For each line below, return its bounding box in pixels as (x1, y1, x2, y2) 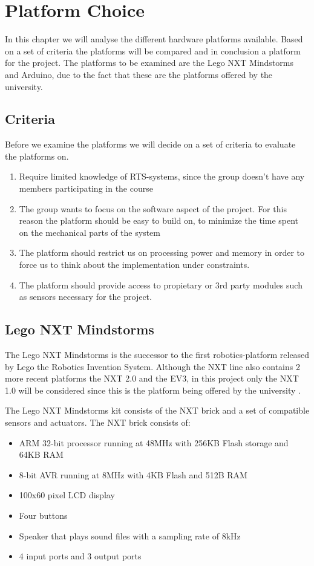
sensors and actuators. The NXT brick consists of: (5, 416, 191, 428)
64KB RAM (19, 448, 64, 461)
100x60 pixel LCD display (19, 489, 115, 501)
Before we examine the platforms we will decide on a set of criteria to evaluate (5, 138, 296, 151)
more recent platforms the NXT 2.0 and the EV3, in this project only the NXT (5, 372, 299, 385)
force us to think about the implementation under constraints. (19, 258, 250, 271)
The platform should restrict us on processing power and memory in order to (19, 246, 305, 259)
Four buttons (19, 509, 68, 521)
